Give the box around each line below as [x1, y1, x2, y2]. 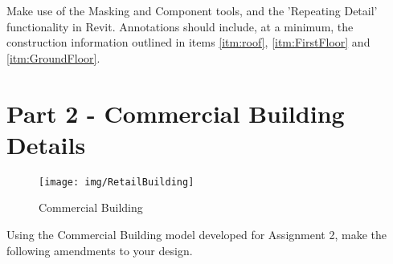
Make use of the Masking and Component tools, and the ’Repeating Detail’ [6, 2, 378, 18]
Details [6, 128, 86, 160]
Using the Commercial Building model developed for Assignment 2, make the [6, 225, 387, 242]
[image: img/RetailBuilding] [39, 176, 194, 188]
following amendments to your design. [6, 242, 193, 258]
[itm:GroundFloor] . [6, 49, 100, 66]
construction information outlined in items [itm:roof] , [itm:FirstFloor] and [6, 34, 370, 51]
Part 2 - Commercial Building [6, 96, 345, 129]
